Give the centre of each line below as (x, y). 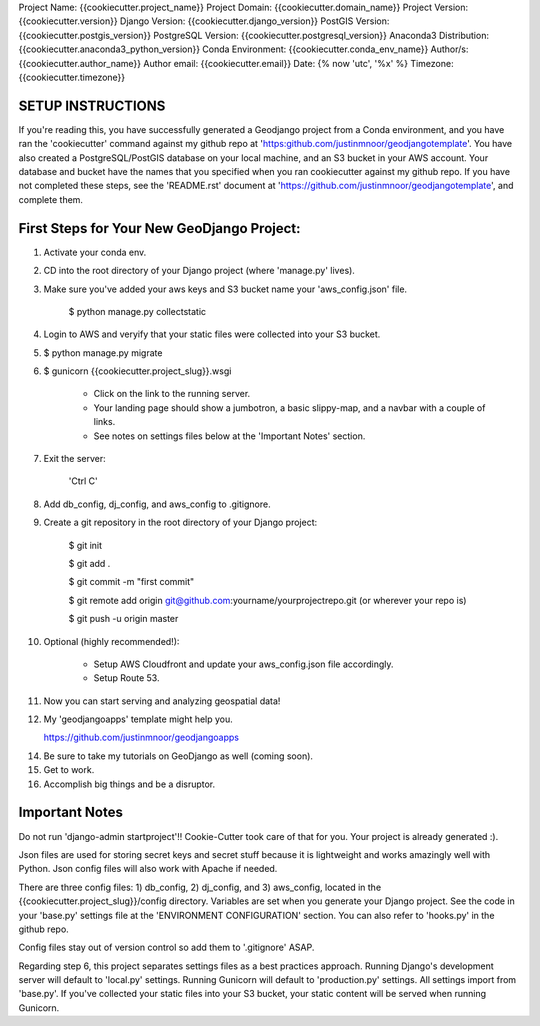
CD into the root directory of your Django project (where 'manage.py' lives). (199, 271)
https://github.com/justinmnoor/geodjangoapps (141, 737)
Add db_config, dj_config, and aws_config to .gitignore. (157, 504)
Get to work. (69, 770)
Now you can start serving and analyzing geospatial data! (162, 701)
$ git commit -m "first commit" (131, 582)
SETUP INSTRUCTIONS (92, 105)
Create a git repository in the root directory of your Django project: (180, 522)
